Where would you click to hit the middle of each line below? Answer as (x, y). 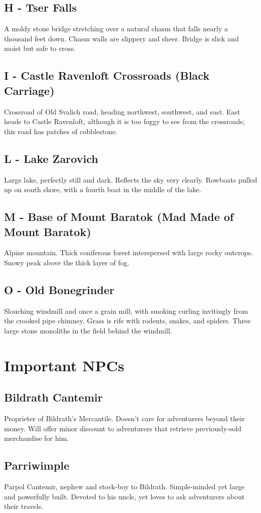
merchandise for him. (37, 438)
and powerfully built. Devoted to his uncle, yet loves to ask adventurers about (124, 496)
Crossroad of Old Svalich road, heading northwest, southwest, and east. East (122, 111)
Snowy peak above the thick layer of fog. (67, 262)
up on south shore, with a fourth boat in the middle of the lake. (103, 189)
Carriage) (29, 90)
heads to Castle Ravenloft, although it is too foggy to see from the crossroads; (124, 121)
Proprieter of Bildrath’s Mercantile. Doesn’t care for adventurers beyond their (124, 418)
